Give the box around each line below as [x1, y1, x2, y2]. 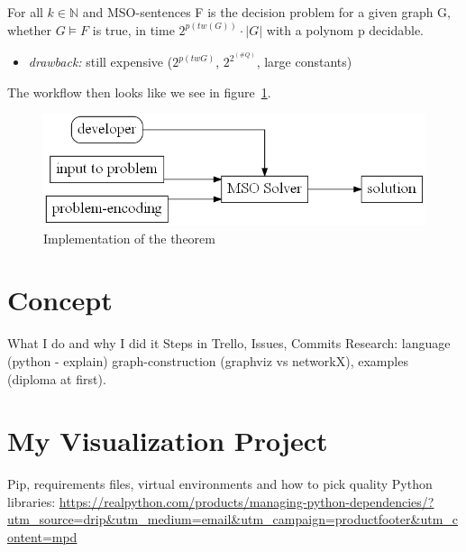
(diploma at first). [7, 369, 106, 388]
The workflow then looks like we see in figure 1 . [7, 82, 271, 101]
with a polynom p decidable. [266, 20, 425, 39]
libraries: [7, 492, 56, 511]
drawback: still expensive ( [28, 52, 173, 70]
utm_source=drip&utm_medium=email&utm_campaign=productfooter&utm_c [7, 510, 459, 529]
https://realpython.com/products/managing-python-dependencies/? [59, 492, 434, 511]
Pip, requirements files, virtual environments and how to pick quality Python [7, 474, 433, 493]
